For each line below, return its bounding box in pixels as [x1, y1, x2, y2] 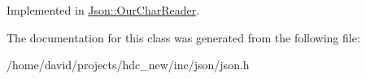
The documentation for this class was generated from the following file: [7, 29, 360, 46]
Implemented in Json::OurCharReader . [7, 2, 200, 18]
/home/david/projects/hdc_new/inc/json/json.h [7, 56, 250, 73]
